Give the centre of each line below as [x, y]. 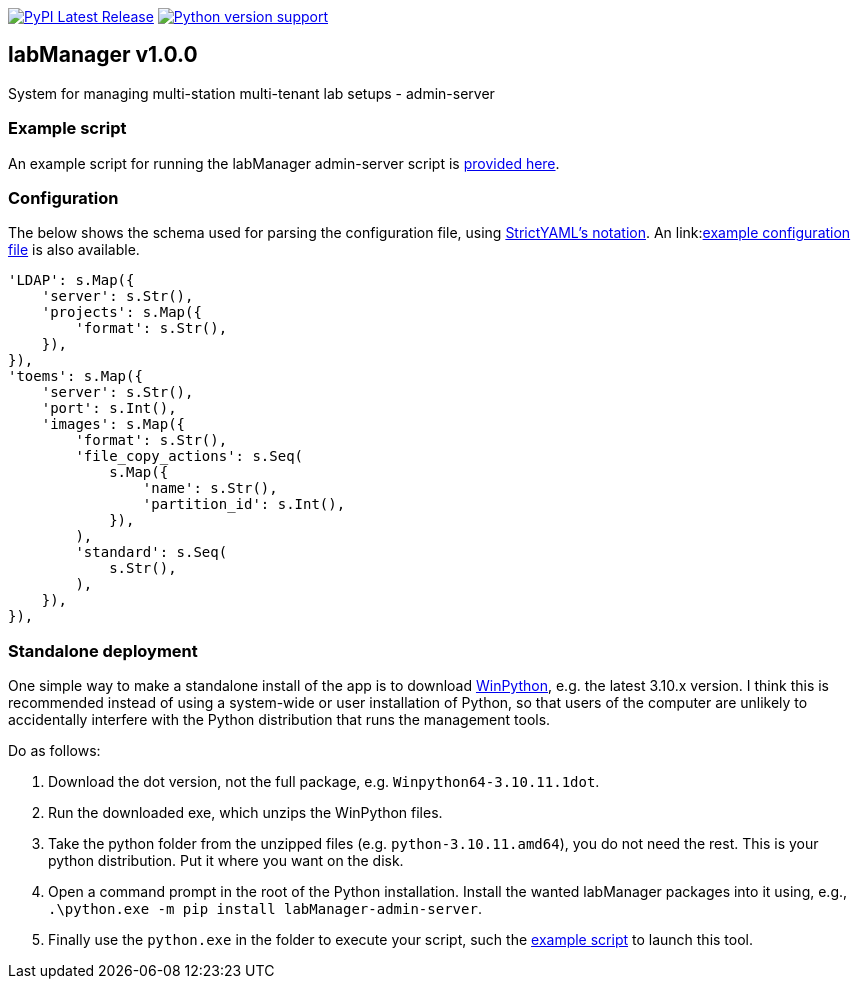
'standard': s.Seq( [151, 552]
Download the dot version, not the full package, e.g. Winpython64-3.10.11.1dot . [324, 782]
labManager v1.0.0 [103, 55]
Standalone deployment [103, 650]
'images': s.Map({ [113, 424]
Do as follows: [54, 751]
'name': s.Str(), [210, 488]
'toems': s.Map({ [75, 376]
